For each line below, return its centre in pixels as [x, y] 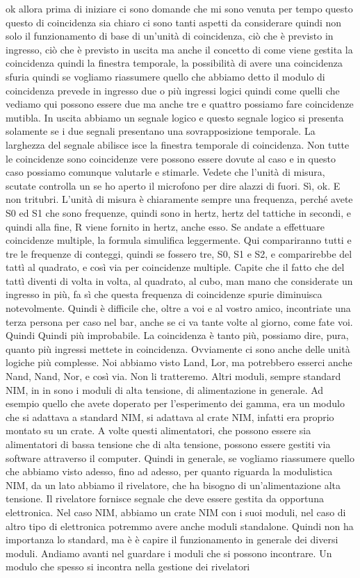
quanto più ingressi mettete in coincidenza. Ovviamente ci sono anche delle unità [178, 348]
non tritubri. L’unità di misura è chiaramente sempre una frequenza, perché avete [179, 199]
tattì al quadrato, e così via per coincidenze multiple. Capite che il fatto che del [175, 267]
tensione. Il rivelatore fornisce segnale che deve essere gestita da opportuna [165, 498]
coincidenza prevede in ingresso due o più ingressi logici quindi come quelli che [173, 90]
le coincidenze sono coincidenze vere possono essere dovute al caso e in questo [171, 158]
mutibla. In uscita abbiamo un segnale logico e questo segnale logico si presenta [175, 117]
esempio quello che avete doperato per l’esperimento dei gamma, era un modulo [175, 403]
